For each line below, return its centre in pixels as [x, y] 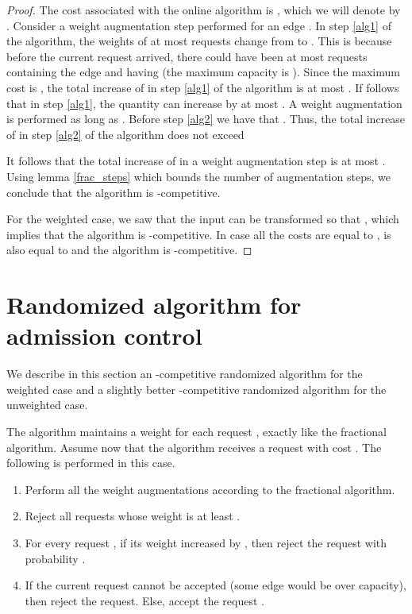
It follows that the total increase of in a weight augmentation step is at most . [196, 161]
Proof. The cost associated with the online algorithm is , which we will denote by [204, 10]
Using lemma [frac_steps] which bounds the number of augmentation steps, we [198, 176]
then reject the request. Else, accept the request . [144, 600]
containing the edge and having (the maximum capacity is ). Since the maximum [203, 72]
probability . [55, 558]
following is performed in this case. [91, 463]
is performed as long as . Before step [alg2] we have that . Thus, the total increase [206, 119]
